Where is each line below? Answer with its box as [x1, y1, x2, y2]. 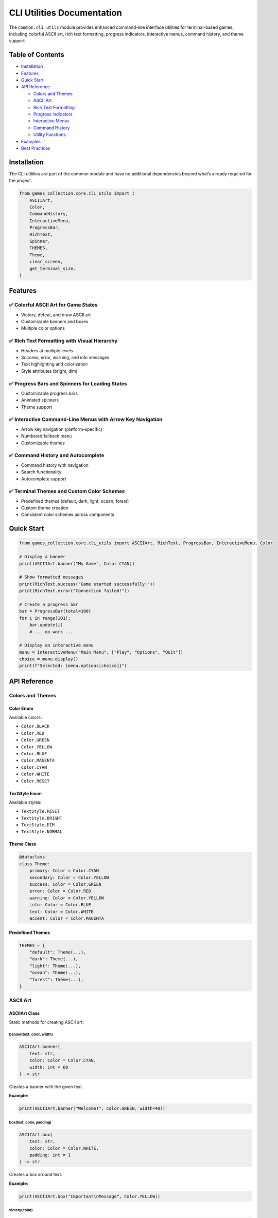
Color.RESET [21, 778, 50, 784]
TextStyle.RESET [21, 809, 60, 814]
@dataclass [19, 854, 45, 860]
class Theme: [19, 861, 51, 867]
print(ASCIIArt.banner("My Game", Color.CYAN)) [19, 561, 135, 566]
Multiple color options [21, 325, 65, 331]
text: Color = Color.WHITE [29, 909, 94, 914]
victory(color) [9, 1208, 33, 1213]
